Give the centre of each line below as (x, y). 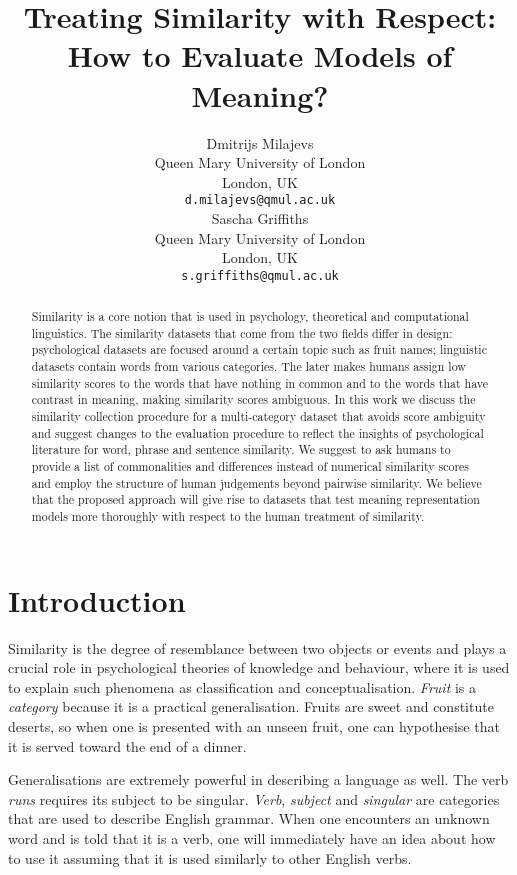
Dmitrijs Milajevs (260, 142)
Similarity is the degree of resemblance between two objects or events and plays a (257, 647)
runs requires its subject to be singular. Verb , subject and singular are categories (254, 798)
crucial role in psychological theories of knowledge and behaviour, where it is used (259, 667)
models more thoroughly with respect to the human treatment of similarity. (228, 516)
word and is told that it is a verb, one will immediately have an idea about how (252, 837)
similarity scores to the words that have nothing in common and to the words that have (260, 382)
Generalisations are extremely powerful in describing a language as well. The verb (258, 779)
